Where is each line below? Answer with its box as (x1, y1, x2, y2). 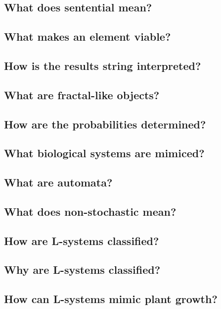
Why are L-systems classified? (4, 262, 161, 277)
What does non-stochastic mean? (4, 203, 177, 219)
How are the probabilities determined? (4, 116, 206, 131)
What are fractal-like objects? (4, 87, 160, 102)
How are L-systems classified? (4, 233, 159, 248)
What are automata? (4, 175, 113, 190)
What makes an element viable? (4, 29, 171, 44)
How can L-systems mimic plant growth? (4, 291, 218, 307)
